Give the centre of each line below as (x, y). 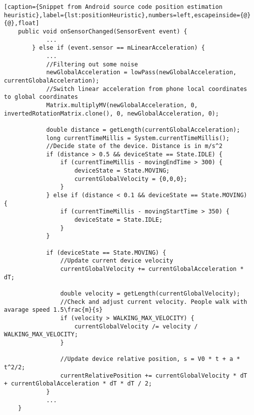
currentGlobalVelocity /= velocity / (136, 326)
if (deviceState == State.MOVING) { (106, 252)
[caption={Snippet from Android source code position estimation (113, 7)
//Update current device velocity (117, 261)
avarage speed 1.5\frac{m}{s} (53, 310)
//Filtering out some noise (92, 64)
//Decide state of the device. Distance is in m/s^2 (134, 146)
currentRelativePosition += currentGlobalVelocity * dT (154, 375)
